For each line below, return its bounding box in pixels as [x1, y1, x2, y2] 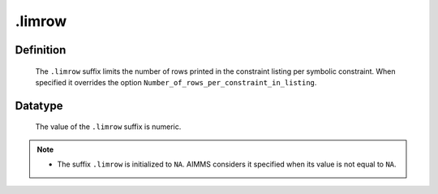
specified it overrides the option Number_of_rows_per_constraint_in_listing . [35, 77, 317, 87]
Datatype [15, 98, 63, 113]
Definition [15, 43, 67, 57]
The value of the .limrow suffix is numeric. [35, 122, 182, 131]
